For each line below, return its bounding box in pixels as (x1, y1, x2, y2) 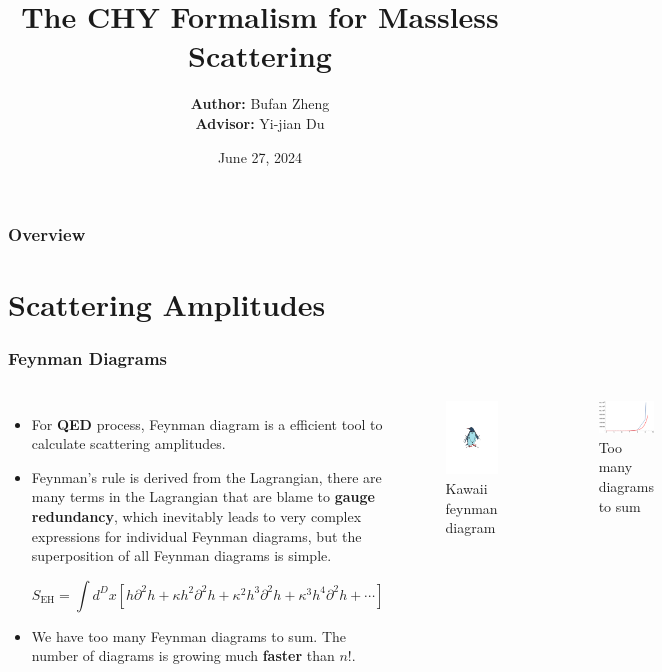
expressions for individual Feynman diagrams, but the (31, 525, 362, 546)
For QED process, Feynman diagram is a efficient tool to (31, 413, 383, 434)
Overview (8, 222, 86, 247)
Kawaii (445, 477, 488, 498)
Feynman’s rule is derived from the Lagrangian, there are (31, 466, 382, 487)
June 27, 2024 (217, 146, 303, 167)
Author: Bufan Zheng (190, 93, 330, 114)
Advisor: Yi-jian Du (195, 112, 325, 133)
